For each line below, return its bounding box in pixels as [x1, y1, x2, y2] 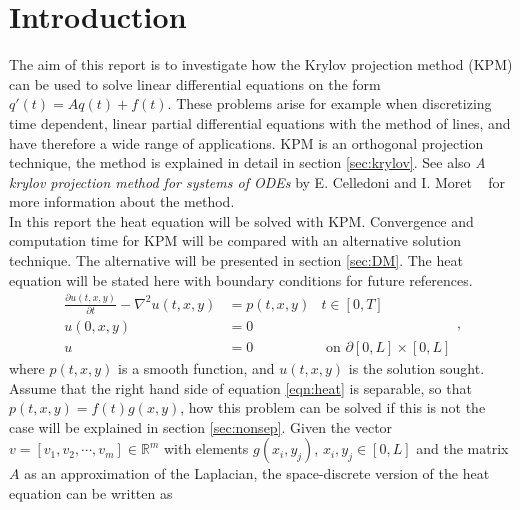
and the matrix [416, 438, 509, 459]
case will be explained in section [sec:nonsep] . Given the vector [9, 416, 393, 437]
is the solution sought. [348, 358, 485, 379]
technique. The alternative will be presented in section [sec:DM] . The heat [9, 250, 463, 271]
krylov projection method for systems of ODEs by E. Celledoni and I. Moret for [9, 171, 506, 192]
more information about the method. [9, 191, 235, 212]
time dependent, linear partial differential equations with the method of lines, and [9, 112, 511, 133]
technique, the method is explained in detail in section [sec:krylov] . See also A [9, 152, 486, 173]
